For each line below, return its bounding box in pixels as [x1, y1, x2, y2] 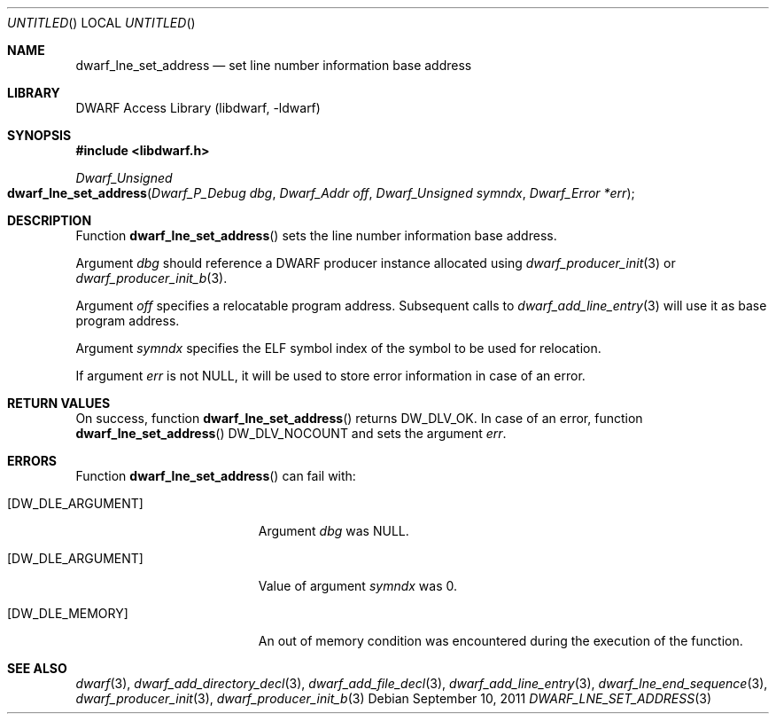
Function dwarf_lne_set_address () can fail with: [75, 468, 356, 483]
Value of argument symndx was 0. [258, 578, 457, 593]
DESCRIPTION [7, 213, 92, 228]
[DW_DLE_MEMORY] [7, 606, 128, 621]
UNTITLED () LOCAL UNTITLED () [7, 15, 196, 30]
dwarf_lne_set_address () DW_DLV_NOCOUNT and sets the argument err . [75, 426, 507, 441]
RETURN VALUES [7, 396, 111, 411]
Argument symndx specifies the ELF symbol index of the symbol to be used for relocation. [75, 341, 601, 356]
